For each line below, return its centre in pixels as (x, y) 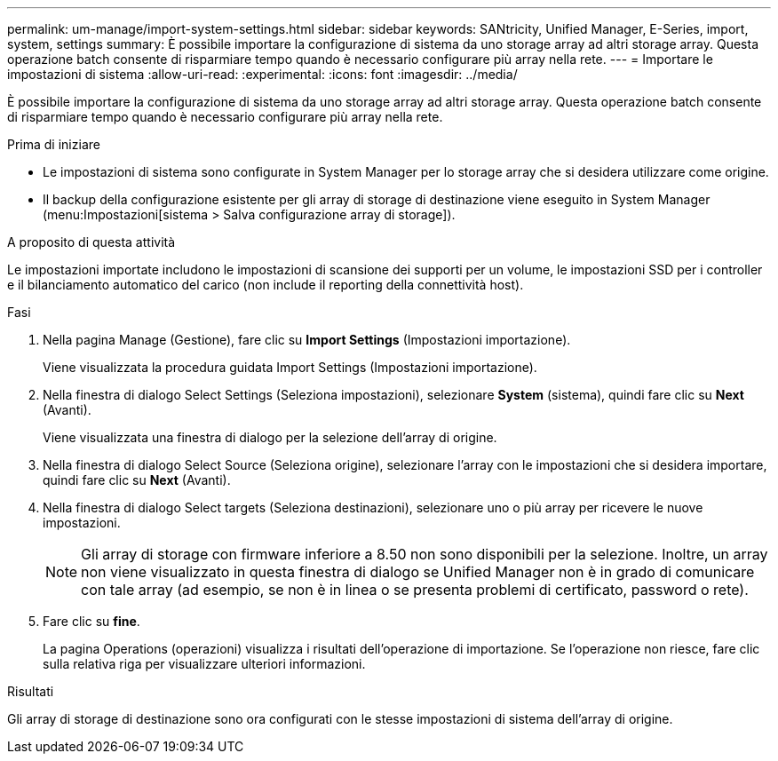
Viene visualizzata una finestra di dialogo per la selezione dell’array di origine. (270, 437)
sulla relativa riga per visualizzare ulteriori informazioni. (204, 664)
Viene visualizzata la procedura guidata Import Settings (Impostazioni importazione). (290, 367)
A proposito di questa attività (91, 242)
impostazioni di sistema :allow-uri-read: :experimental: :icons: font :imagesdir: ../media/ (262, 74)
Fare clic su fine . (91, 621)
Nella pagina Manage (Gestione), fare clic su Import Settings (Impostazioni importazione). (307, 340)
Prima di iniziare (54, 144)
